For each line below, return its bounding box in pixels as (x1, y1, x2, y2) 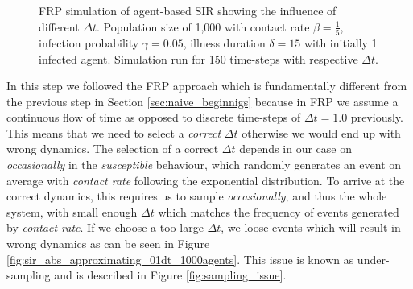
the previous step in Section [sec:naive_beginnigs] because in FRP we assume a (6, 93, 399, 109)
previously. (350, 109, 403, 126)
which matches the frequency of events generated (158, 203, 399, 220)
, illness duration (183, 34, 266, 51)
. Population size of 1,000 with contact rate (97, 18, 310, 35)
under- (357, 250, 390, 267)
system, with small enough (6, 203, 138, 220)
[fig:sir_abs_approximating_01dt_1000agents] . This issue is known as (6, 250, 354, 267)
